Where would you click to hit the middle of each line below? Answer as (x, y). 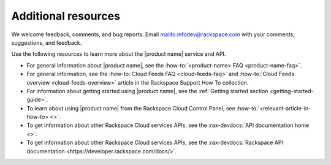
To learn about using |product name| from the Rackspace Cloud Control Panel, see (131, 108)
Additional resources (66, 16)
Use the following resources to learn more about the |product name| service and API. (119, 54)
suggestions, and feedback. (47, 42)
